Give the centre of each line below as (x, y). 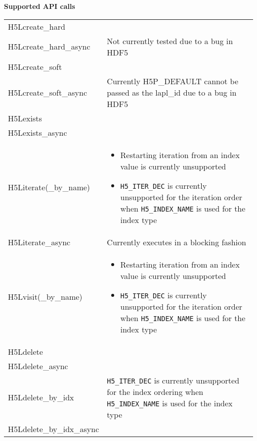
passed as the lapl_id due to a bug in (172, 92)
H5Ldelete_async (38, 366)
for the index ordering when (155, 391)
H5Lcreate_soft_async (47, 92)
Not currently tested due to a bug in (170, 41)
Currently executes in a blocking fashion (176, 242)
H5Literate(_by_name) (49, 187)
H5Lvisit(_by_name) (45, 297)
